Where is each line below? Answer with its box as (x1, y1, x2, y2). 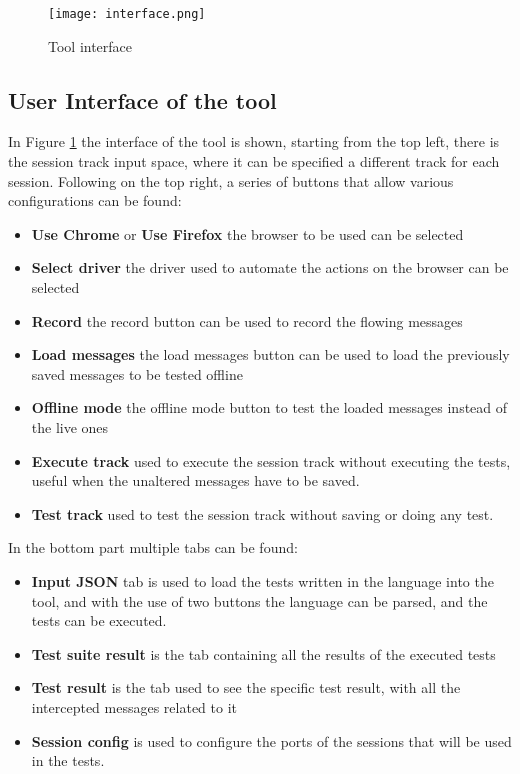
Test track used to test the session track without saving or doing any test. (31, 503, 494, 524)
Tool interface (48, 35, 133, 56)
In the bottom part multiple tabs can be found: (8, 537, 298, 558)
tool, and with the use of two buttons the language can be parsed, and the (31, 590, 488, 611)
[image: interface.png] (48, 7, 206, 21)
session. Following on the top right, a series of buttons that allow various (8, 170, 454, 191)
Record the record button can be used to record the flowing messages (31, 310, 463, 331)
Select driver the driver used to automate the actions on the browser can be (31, 257, 509, 278)
